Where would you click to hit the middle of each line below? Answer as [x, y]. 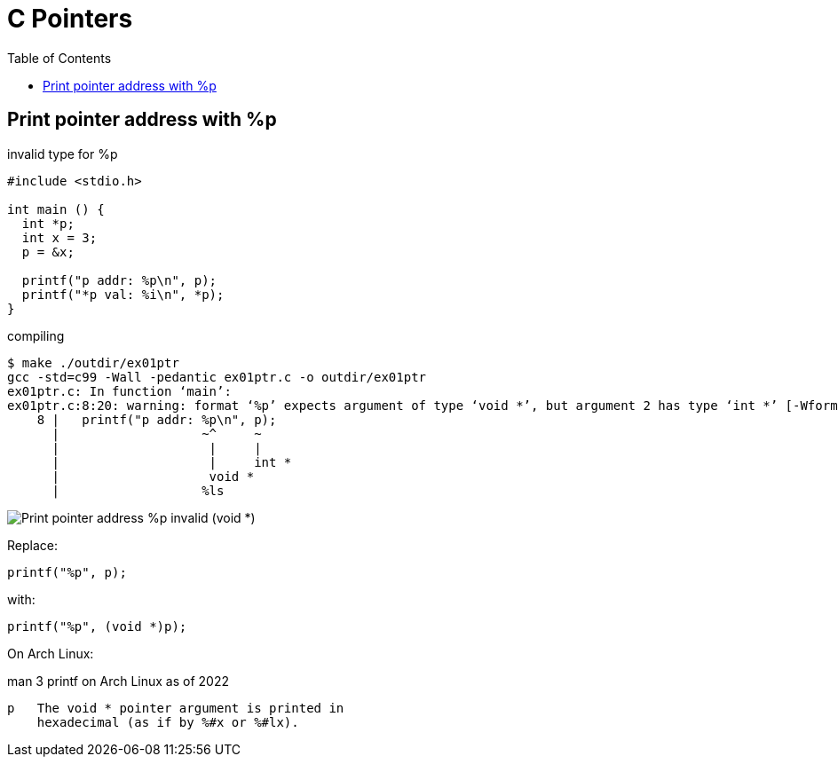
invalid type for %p [63, 154]
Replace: [32, 545]
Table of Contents [59, 58]
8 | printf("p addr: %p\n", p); [157, 419]
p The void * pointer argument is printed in [176, 708]
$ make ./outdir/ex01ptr [93, 362]
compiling [36, 335]
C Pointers [70, 19]
